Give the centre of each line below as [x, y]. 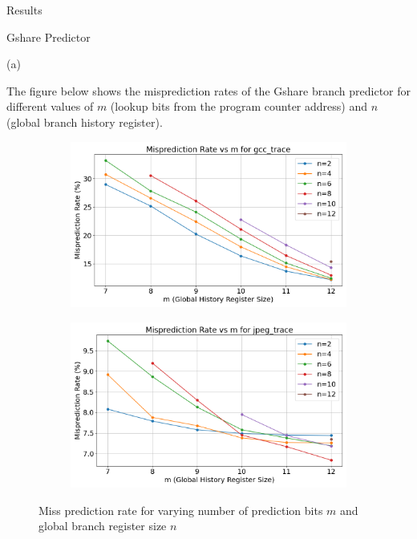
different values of [50, 106]
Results [24, 10]
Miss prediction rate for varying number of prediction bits [181, 510]
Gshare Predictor [49, 36]
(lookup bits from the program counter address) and [239, 106]
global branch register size [103, 526]
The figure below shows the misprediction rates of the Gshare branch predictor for [209, 90]
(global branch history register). [85, 122]
